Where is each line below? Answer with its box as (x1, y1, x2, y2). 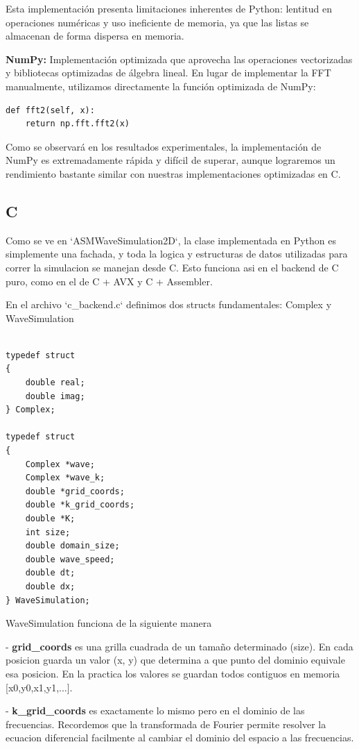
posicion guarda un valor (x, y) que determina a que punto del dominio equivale (6, 653, 345, 667)
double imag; (25, 391, 85, 401)
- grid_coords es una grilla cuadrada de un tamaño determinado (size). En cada (6, 639, 353, 653)
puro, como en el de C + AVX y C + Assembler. (6, 273, 213, 288)
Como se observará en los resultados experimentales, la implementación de (6, 139, 322, 153)
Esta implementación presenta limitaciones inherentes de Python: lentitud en (6, 1, 332, 15)
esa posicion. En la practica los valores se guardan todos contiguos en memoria (6, 666, 340, 680)
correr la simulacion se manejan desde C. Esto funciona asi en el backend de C (6, 260, 339, 274)
